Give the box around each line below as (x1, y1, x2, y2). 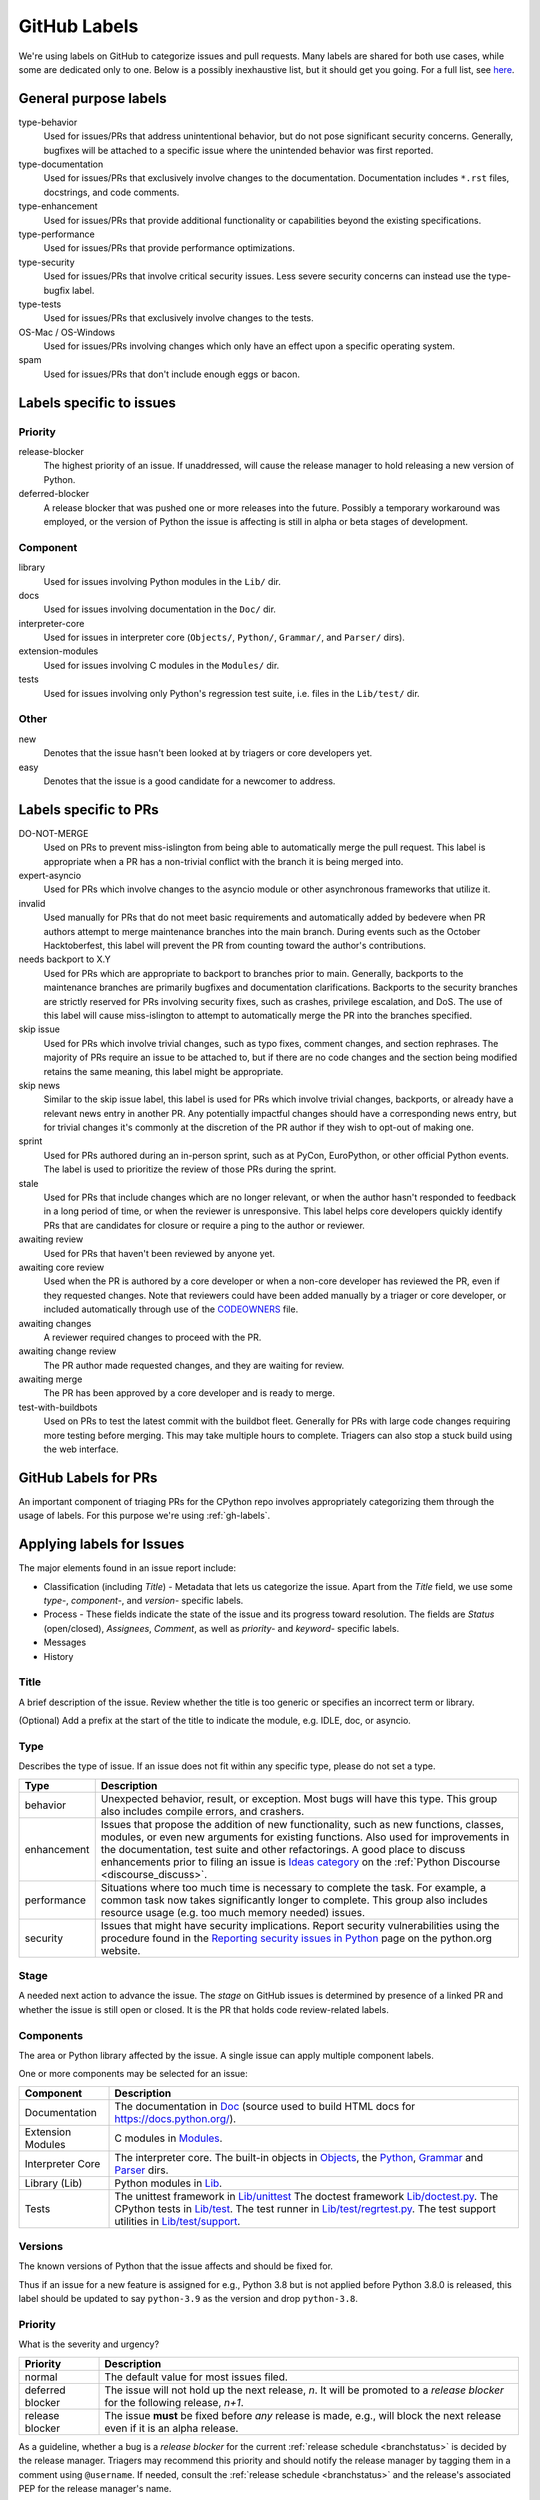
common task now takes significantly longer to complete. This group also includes (100, 1893, 489, 1907)
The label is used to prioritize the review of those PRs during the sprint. (43, 1163, 337, 1175)
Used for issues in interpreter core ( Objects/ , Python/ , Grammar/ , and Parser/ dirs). (43, 631, 405, 644)
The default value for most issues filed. (104, 2370, 289, 2384)
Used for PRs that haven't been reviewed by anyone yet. (43, 1247, 275, 1259)
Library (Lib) (24, 2176, 83, 2190)
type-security (18, 256, 75, 268)
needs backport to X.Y (18, 953, 112, 965)
